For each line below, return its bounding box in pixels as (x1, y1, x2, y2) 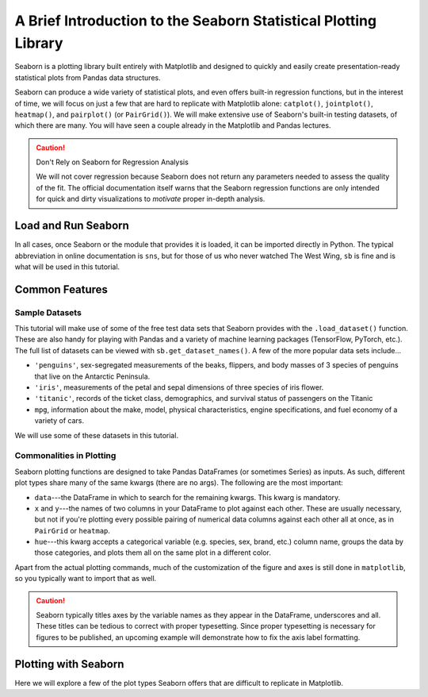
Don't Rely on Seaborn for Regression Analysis (36, 157, 189, 167)
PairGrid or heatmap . (34, 526, 111, 535)
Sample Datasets (14, 306, 82, 318)
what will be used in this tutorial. (14, 262, 120, 271)
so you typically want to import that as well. (14, 574, 157, 583)
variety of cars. (34, 416, 85, 426)
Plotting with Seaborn (14, 657, 124, 671)
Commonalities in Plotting (14, 450, 117, 461)
